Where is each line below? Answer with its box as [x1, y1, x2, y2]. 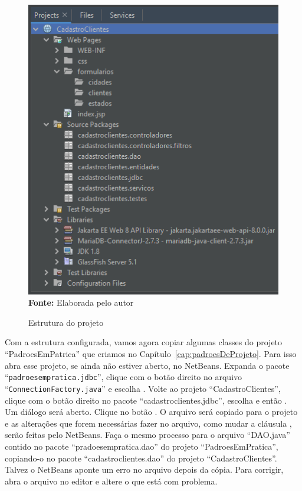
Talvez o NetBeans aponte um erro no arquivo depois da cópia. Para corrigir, [5, 463, 284, 476]
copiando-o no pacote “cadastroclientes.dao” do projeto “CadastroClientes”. [5, 451, 277, 464]
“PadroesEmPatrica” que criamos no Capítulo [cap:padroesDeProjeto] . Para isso [5, 348, 297, 360]
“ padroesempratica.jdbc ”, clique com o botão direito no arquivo [5, 371, 242, 383]
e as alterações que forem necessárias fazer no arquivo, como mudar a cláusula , [5, 417, 292, 429]
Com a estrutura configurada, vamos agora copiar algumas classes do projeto [5, 336, 283, 348]
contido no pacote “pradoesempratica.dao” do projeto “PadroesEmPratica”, [5, 440, 278, 452]
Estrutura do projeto [28, 316, 104, 328]
